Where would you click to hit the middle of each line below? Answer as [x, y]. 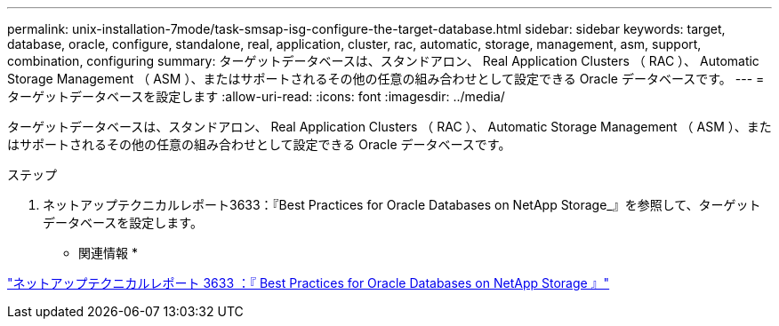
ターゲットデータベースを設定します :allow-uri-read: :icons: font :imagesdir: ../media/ [256, 96]
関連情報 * [108, 253]
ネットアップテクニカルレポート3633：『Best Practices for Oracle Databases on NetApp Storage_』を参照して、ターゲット [402, 205]
